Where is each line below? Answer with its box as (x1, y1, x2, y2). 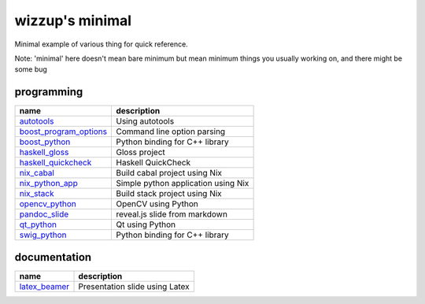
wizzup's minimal (14, 12, 132, 29)
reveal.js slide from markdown (115, 209, 228, 220)
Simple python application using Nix (115, 178, 249, 189)
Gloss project (115, 146, 165, 158)
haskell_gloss (19, 146, 69, 158)
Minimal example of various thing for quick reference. (14, 39, 188, 49)
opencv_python (19, 198, 76, 209)
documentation (14, 250, 92, 264)
